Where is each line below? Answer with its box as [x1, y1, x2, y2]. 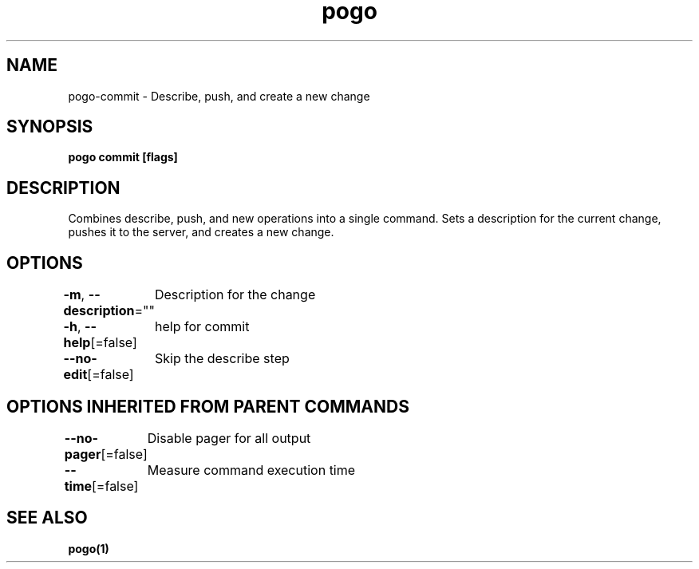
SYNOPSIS [6, 117, 93, 137]
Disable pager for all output [147, 429, 311, 446]
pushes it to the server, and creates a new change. [68, 225, 334, 239]
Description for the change [154, 286, 316, 303]
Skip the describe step [154, 350, 290, 367]
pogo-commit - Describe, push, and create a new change [68, 89, 370, 103]
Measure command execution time [147, 461, 356, 478]
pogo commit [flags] [68, 150, 178, 164]
